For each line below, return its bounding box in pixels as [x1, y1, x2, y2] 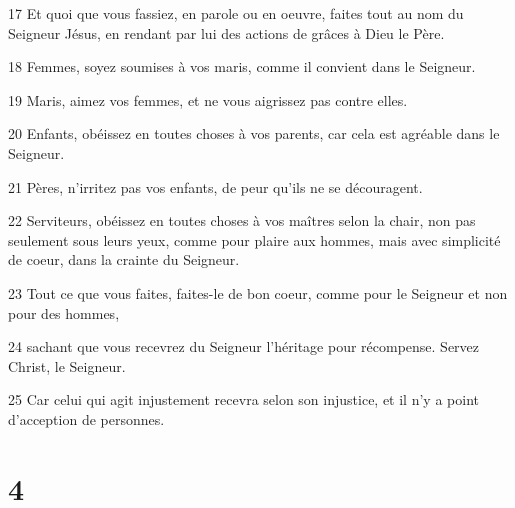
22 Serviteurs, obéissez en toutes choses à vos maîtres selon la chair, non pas [8, 210, 476, 231]
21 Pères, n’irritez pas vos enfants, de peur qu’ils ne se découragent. [8, 176, 423, 197]
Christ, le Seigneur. [8, 355, 126, 376]
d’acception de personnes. [8, 408, 165, 429]
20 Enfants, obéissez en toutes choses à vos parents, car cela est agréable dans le [8, 123, 500, 144]
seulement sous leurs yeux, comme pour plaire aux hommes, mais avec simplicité [8, 229, 501, 250]
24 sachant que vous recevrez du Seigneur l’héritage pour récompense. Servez [8, 336, 480, 357]
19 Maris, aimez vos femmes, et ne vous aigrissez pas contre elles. [8, 89, 408, 110]
